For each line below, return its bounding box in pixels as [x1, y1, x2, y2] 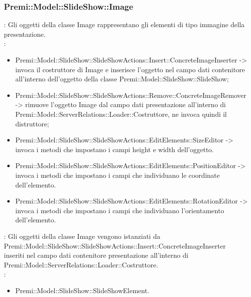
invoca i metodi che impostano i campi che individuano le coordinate [15, 170, 220, 180]
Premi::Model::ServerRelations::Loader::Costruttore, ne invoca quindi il [15, 109, 227, 119]
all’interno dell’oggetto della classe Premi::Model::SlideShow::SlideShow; [15, 74, 229, 84]
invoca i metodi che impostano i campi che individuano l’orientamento [15, 205, 224, 215]
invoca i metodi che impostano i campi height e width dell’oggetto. [15, 144, 214, 154]
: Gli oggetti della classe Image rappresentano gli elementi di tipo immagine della [4, 19, 245, 30]
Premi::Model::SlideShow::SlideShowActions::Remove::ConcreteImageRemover [15, 90, 247, 100]
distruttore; [15, 118, 49, 128]
